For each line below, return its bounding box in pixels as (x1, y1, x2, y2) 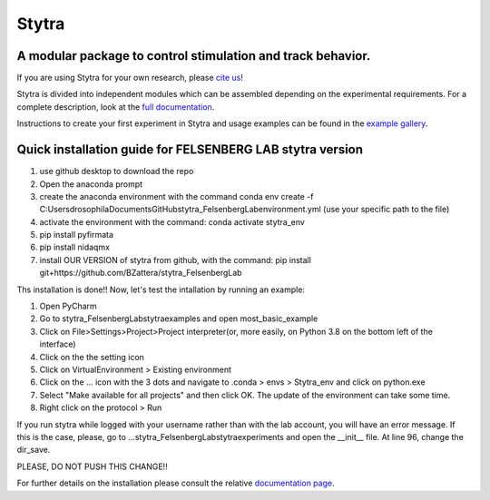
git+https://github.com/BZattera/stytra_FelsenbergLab (39, 268, 242, 279)
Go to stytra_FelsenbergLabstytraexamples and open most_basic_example (39, 313, 318, 324)
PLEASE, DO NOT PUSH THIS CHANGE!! (16, 461, 168, 472)
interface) (39, 338, 76, 349)
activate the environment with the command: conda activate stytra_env (39, 216, 306, 227)
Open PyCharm (39, 300, 97, 312)
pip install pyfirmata (39, 230, 113, 240)
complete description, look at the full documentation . (16, 101, 215, 113)
